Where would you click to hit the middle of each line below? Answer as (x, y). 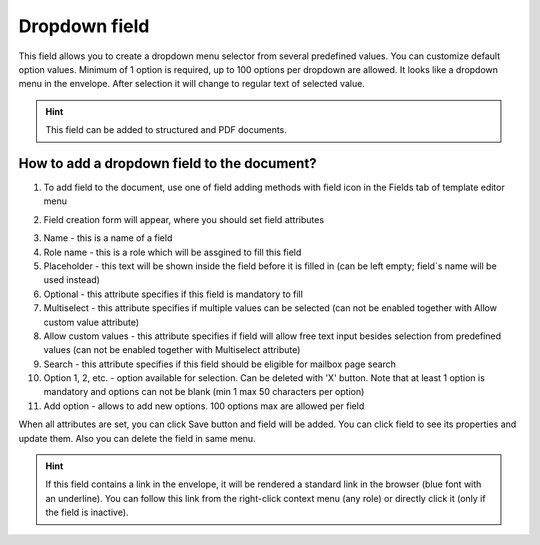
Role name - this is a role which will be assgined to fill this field (172, 252)
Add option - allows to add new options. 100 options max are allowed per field (204, 406)
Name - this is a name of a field (108, 238)
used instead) (71, 280)
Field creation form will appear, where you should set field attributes (184, 219)
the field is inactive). (87, 512)
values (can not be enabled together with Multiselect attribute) (172, 350)
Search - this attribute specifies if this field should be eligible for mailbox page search (220, 364)
